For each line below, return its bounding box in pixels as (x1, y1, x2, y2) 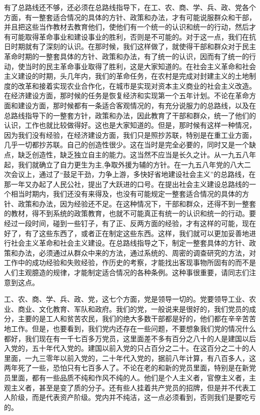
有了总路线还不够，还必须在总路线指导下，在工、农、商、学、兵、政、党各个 (4, 2, 256, 12)
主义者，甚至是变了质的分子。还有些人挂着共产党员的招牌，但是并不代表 (10, 382, 249, 392)
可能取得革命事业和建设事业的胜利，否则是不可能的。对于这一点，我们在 (10, 31, 249, 42)
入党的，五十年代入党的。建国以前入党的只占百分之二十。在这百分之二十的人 (4, 343, 256, 353)
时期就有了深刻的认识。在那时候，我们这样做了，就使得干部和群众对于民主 (10, 41, 256, 52)
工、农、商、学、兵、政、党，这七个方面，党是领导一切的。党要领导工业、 (4, 294, 249, 304)
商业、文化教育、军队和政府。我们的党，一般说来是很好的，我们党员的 (17, 303, 249, 314)
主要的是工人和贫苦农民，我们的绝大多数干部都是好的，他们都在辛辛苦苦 (17, 313, 256, 324)
